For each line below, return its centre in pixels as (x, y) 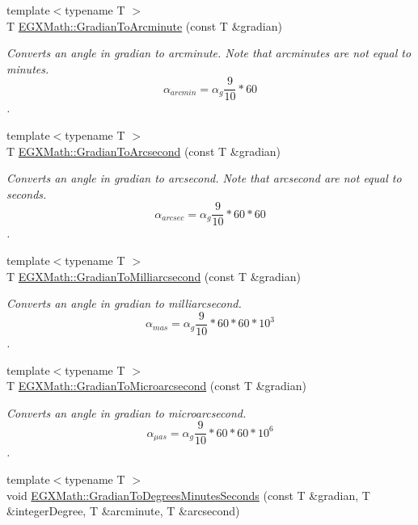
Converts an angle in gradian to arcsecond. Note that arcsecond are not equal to (204, 178)
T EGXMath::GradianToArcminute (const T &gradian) (144, 25)
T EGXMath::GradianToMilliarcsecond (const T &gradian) (154, 276)
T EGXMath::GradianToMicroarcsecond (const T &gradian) (156, 386)
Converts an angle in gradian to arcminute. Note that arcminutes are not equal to (209, 53)
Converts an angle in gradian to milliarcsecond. (124, 303)
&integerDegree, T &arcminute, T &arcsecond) (123, 511)
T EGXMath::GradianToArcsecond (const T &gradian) (144, 151)
